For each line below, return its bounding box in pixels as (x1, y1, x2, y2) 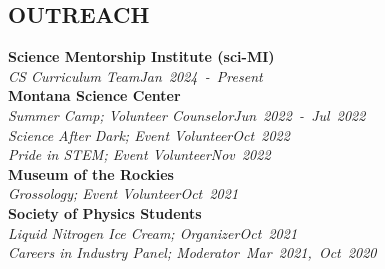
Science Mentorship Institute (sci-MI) (8, 46, 275, 67)
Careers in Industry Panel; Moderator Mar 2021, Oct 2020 (8, 242, 377, 263)
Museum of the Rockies (8, 163, 174, 184)
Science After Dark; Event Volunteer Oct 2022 (8, 124, 290, 145)
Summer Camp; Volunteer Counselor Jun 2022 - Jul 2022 (8, 104, 366, 125)
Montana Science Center (8, 85, 181, 106)
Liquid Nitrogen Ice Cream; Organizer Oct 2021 (8, 222, 298, 243)
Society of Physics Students (8, 202, 202, 223)
